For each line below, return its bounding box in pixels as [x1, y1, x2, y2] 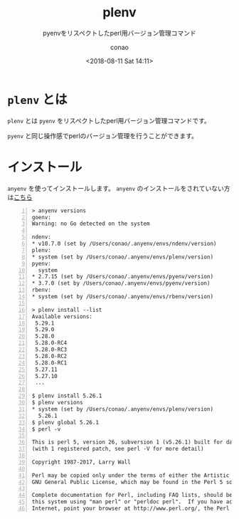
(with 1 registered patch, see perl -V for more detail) [31, 446, 204, 453]
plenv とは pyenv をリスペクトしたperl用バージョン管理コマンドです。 [7, 116, 211, 125]
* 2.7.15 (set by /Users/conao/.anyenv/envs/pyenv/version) [31, 273, 214, 281]
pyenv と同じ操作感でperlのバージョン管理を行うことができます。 [7, 131, 198, 140]
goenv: [31, 214, 51, 221]
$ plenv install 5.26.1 [31, 392, 102, 399]
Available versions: [31, 313, 93, 320]
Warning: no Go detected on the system [31, 220, 150, 228]
